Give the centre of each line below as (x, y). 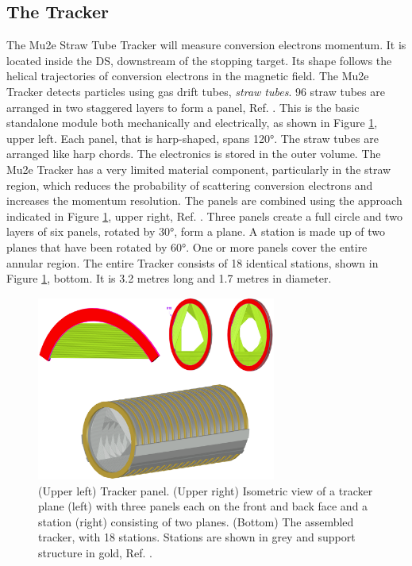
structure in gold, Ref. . (95, 552)
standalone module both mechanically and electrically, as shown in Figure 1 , (192, 123)
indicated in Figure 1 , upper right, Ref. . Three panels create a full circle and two (204, 216)
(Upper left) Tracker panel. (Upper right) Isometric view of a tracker (206, 490)
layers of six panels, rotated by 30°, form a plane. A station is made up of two (196, 231)
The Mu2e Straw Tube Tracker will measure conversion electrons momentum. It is (206, 45)
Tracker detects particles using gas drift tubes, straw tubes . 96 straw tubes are (196, 91)
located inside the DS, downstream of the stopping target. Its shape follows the (199, 60)
